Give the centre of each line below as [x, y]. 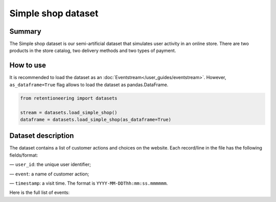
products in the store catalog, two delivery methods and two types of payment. [93, 50]
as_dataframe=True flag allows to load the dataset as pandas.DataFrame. [89, 85]
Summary [25, 31]
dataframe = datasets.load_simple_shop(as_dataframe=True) [96, 119]
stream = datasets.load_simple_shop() [69, 112]
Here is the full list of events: [40, 193]
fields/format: [24, 155]
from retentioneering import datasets [69, 98]
